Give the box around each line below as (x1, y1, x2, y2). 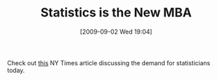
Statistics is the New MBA (40, 5, 192, 21)
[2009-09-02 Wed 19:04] (79, 27, 153, 36)
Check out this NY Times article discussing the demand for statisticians (7, 58, 211, 67)
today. (7, 66, 26, 74)
